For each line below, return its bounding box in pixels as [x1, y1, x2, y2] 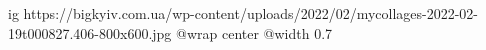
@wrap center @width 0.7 [176, 22, 333, 43]
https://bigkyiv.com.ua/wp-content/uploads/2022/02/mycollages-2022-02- [23, 3, 479, 23]
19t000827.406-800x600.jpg [8, 22, 172, 43]
